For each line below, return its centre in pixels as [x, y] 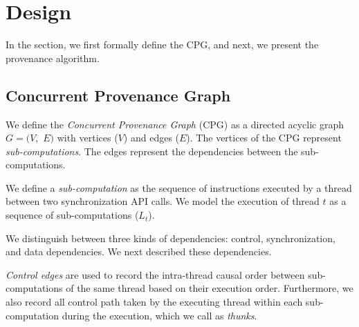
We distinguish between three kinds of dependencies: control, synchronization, [171, 238]
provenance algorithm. [53, 58]
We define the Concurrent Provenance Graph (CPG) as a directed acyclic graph [175, 124]
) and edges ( [151, 138]
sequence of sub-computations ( [72, 215]
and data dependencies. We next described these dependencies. [139, 251]
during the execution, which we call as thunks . [159, 315]
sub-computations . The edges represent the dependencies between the [152, 151]
